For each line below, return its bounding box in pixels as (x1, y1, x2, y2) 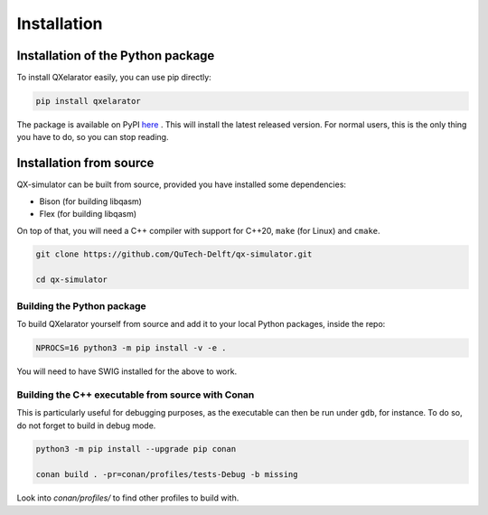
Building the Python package (16, 299, 146, 312)
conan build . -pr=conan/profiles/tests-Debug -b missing (35, 470, 298, 480)
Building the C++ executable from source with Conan (16, 389, 255, 401)
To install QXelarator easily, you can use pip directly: (16, 72, 211, 83)
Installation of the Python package (16, 48, 215, 63)
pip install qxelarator (35, 96, 142, 107)
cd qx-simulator (35, 275, 108, 285)
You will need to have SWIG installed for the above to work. (16, 366, 238, 377)
